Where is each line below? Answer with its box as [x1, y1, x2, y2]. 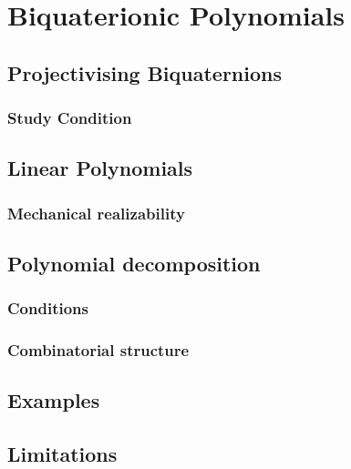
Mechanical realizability [7, 201, 185, 224]
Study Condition [7, 107, 132, 129]
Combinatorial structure [7, 339, 190, 362]
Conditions [7, 297, 88, 320]
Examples [7, 386, 100, 414]
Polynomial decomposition [7, 250, 261, 278]
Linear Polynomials [7, 154, 193, 182]
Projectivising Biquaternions [7, 58, 283, 87]
